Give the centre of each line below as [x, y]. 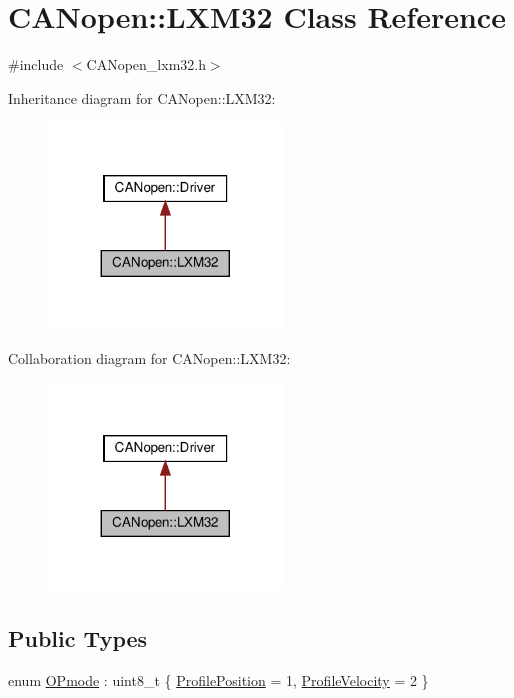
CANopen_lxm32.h [146, 64]
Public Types [78, 638]
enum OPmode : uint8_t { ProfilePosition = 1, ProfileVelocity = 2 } [218, 679]
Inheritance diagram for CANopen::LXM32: [142, 97]
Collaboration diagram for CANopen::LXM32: [149, 357]
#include [36, 64]
